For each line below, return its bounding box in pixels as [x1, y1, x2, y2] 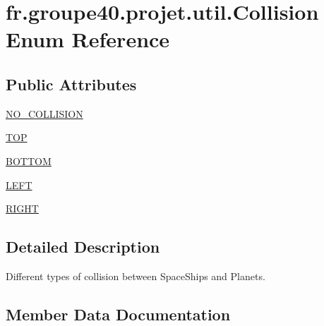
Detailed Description [6, 236, 160, 258]
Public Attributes [6, 73, 137, 95]
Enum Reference [6, 25, 170, 54]
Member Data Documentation [6, 303, 231, 325]
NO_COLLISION [6, 106, 83, 121]
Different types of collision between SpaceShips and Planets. [6, 268, 265, 283]
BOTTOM [6, 153, 52, 168]
